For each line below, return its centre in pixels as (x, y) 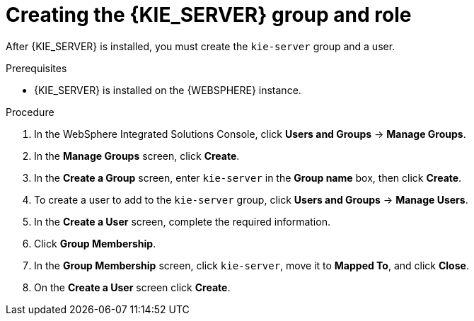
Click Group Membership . (95, 243)
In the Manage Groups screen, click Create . (137, 156)
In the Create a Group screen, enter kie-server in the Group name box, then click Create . (248, 177)
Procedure (30, 112)
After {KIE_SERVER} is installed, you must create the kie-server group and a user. (201, 46)
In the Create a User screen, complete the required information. (182, 221)
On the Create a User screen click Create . (132, 287)
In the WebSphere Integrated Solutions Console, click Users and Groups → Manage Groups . (250, 134)
